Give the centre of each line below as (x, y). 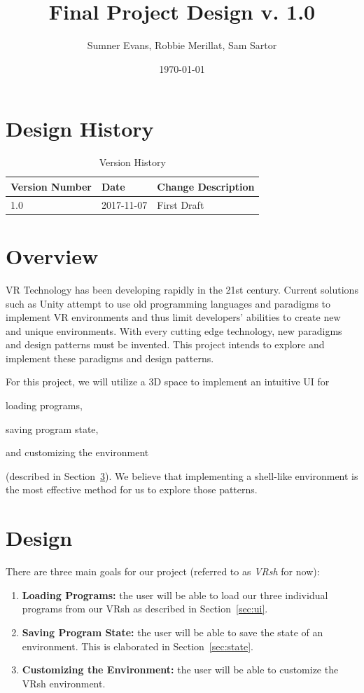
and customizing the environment (77, 452)
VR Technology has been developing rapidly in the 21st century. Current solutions (182, 289)
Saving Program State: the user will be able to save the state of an (173, 632)
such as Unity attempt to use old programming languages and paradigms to (168, 303)
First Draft (181, 204)
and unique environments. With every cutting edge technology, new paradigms (174, 330)
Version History (132, 162)
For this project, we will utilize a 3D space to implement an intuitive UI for (168, 382)
